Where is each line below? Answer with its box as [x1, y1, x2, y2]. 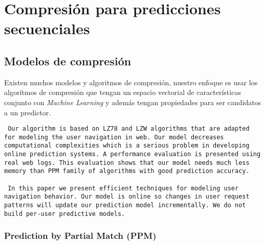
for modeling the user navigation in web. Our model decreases [4, 133, 224, 141]
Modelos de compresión [4, 53, 131, 68]
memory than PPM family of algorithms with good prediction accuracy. [4, 167, 250, 175]
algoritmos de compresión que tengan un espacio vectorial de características [4, 87, 241, 97]
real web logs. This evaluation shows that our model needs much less [4, 159, 250, 166]
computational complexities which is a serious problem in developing [4, 142, 250, 150]
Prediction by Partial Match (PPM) [4, 229, 157, 242]
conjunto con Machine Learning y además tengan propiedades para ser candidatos [4, 96, 261, 107]
